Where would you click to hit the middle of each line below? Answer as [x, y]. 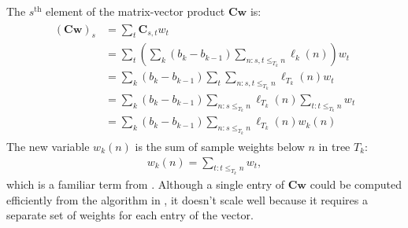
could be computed [356, 184]
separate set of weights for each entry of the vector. [130, 215]
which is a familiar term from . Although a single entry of [146, 184]
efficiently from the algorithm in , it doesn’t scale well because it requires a [187, 199]
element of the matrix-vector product [135, 11]
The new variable [48, 146]
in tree [334, 146]
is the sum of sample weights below [220, 146]
